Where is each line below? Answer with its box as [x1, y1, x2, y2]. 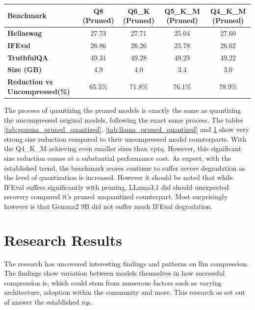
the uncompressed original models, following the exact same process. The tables [4, 114, 243, 125]
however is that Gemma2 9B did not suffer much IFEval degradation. [4, 201, 213, 211]
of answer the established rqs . [4, 297, 93, 307]
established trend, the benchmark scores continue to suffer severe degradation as [4, 162, 245, 173]
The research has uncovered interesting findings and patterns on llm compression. [4, 258, 249, 268]
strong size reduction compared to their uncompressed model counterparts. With [4, 133, 247, 144]
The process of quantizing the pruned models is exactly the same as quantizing [4, 105, 241, 115]
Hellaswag [7, 27, 42, 38]
